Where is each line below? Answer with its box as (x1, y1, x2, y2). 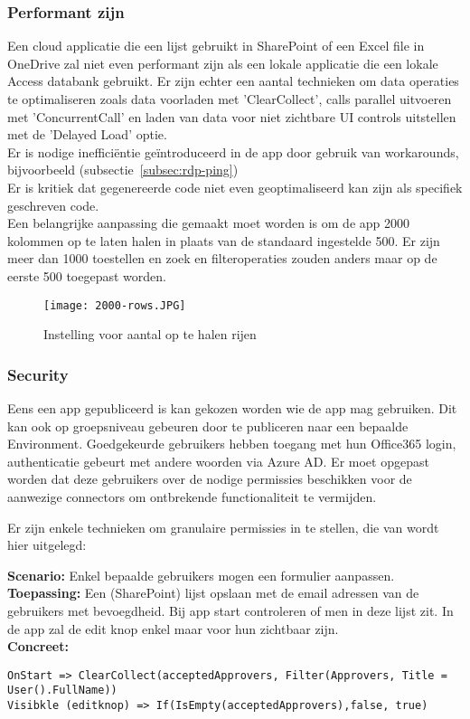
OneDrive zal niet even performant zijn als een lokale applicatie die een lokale (7, 53, 438, 72)
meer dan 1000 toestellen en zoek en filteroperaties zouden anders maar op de (7, 249, 437, 268)
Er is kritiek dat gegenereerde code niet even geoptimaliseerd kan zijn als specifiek (7, 177, 463, 196)
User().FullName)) (7, 684, 117, 697)
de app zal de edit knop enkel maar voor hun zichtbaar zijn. (7, 619, 339, 638)
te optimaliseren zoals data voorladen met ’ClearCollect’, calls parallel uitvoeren (7, 90, 452, 108)
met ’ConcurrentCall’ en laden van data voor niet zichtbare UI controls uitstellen (7, 107, 456, 126)
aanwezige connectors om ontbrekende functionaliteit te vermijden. (7, 487, 377, 506)
